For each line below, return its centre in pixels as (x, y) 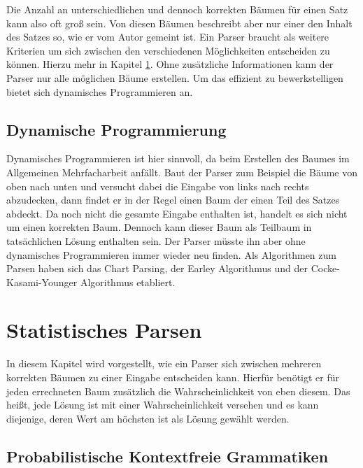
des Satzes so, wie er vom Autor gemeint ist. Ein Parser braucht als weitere (168, 37)
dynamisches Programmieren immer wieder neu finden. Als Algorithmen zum (171, 254)
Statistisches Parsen (104, 330)
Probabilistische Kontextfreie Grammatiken (168, 456)
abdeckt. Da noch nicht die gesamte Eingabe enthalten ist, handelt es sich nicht (177, 213)
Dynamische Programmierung (116, 129)
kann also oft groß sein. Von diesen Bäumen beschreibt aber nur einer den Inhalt (179, 23)
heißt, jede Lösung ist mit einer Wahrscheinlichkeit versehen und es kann (163, 405)
